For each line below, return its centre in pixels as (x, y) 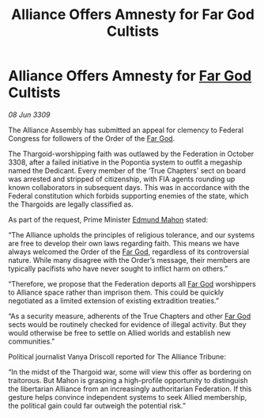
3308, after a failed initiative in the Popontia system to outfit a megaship (125, 162)
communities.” (32, 341)
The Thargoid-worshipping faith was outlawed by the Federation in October (131, 154)
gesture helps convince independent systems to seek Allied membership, (128, 397)
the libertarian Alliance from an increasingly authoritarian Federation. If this (130, 389)
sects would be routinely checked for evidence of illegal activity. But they (127, 324)
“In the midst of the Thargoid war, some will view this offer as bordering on (130, 372)
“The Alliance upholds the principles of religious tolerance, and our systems (132, 234)
